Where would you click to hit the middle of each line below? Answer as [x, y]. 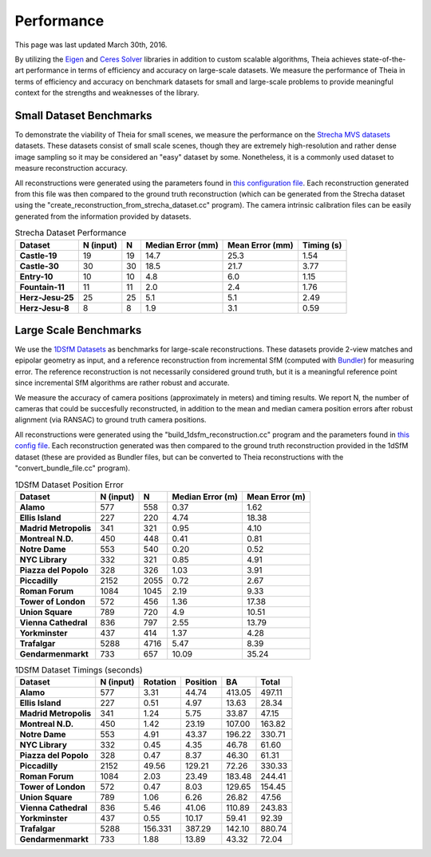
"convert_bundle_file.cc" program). [73, 468]
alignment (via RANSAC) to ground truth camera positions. [111, 420]
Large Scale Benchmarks [78, 330]
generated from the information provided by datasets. [103, 216]
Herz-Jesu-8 [44, 307]
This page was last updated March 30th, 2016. [91, 45]
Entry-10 [36, 276]
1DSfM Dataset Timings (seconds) [79, 669]
